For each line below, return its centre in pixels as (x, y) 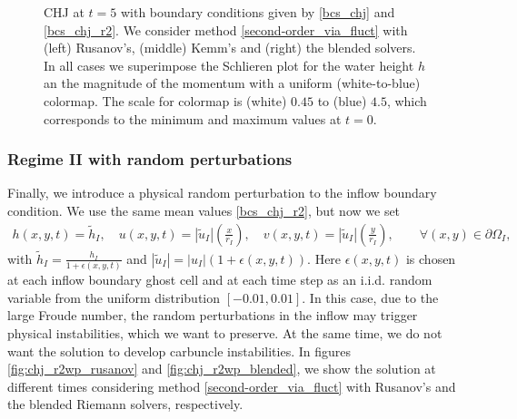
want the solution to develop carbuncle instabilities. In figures (179, 351)
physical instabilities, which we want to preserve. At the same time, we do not (225, 332)
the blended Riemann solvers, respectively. (125, 404)
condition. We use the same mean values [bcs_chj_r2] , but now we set (204, 210)
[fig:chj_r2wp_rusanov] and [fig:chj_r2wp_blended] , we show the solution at (222, 369)
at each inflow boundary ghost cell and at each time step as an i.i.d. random (220, 280)
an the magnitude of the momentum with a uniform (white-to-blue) (232, 83)
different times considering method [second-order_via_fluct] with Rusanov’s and (232, 386)
